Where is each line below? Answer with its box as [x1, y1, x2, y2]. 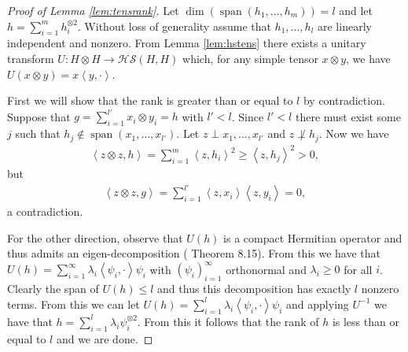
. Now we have [318, 125, 389, 142]
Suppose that [7, 108, 71, 124]
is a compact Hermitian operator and [223, 229, 402, 246]
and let [339, 2, 373, 18]
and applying [286, 295, 349, 312]
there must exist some [295, 108, 401, 124]
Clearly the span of [7, 280, 99, 297]
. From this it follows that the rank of [137, 313, 319, 329]
